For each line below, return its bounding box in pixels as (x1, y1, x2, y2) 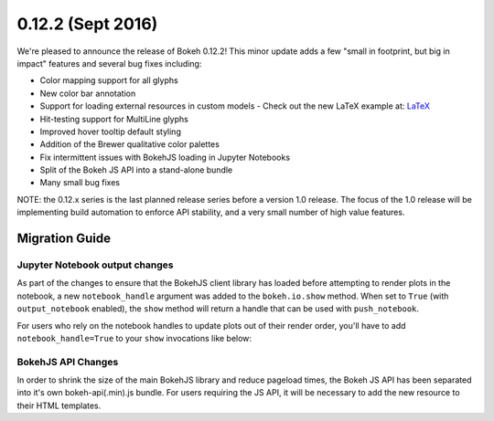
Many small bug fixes (39, 177, 121, 188)
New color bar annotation (39, 88, 136, 99)
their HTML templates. (16, 400, 102, 411)
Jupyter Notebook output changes (16, 258, 174, 271)
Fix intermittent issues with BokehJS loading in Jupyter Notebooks (39, 152, 291, 163)
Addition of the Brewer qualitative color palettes (39, 139, 220, 150)
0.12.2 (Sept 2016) (16, 14, 158, 34)
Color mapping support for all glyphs (39, 75, 178, 86)
